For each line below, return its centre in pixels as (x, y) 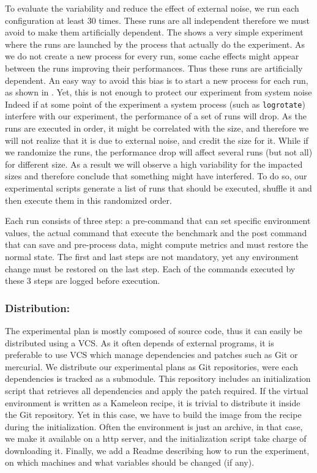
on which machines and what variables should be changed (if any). (130, 462)
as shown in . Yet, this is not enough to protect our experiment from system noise (158, 92)
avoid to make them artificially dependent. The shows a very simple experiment (154, 32)
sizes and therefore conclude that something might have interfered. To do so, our (156, 176)
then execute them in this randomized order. (88, 200)
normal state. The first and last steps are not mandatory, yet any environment (152, 256)
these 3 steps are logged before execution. (83, 281)
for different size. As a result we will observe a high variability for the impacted (154, 164)
